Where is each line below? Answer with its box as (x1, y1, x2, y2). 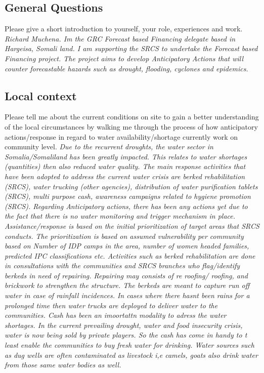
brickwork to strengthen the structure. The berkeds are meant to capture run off (5, 280, 250, 291)
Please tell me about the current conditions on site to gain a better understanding (5, 111, 259, 122)
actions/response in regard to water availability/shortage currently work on (5, 131, 238, 142)
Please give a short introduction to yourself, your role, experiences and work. (5, 23, 243, 34)
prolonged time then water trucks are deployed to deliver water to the (5, 300, 218, 310)
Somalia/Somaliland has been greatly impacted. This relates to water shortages (5, 151, 247, 161)
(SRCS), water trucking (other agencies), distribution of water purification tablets (5, 181, 258, 191)
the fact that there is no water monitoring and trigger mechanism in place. (5, 211, 236, 221)
